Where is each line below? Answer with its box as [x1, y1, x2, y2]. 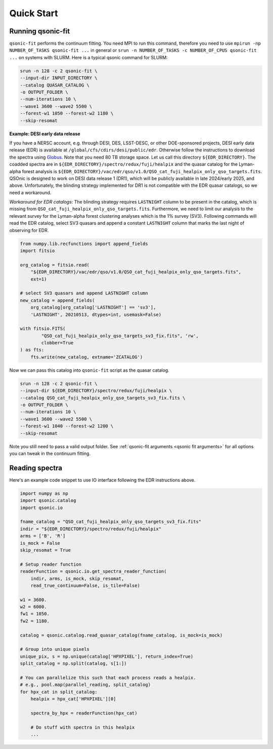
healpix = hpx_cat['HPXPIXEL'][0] [30, 696, 116, 702]
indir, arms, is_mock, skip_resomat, [30, 575, 124, 581]
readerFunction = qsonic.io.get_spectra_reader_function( [20, 569, 167, 574]
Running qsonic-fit [9, 27, 70, 35]
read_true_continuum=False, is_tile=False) [30, 582, 140, 588]
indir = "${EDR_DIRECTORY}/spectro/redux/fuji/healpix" [20, 526, 162, 532]
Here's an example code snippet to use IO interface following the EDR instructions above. [9, 477, 196, 483]
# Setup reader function [20, 561, 82, 567]
